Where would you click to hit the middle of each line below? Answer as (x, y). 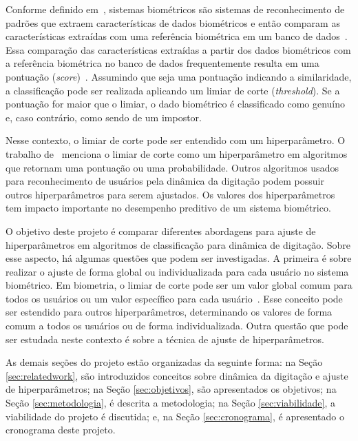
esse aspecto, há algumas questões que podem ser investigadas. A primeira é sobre (179, 258)
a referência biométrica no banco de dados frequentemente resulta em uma (162, 63)
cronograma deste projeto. (61, 430)
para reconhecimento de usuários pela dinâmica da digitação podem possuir (165, 181)
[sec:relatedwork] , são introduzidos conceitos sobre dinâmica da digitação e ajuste (177, 375)
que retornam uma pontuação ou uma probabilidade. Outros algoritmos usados (172, 167)
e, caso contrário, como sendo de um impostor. (104, 117)
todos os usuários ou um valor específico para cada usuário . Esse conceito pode (174, 298)
